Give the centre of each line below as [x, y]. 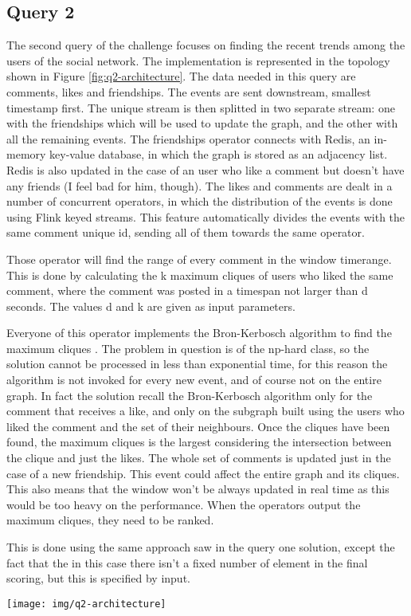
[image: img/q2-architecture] [86, 604]
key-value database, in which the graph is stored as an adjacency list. [219, 154]
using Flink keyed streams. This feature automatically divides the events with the [206, 216]
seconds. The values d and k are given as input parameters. [151, 306]
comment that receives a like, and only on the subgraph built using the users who [205, 411]
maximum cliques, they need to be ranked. [110, 520]
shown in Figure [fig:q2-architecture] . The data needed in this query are [181, 76]
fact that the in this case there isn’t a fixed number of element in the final [187, 562]
